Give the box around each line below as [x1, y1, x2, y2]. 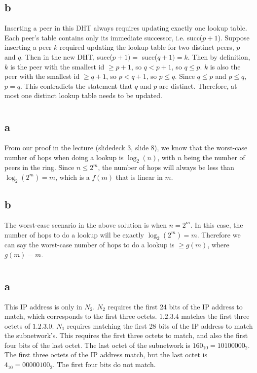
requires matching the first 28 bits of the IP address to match [67, 320, 253, 331]
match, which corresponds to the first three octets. [4, 311, 157, 321]
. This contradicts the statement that [20, 80, 133, 91]
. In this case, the [190, 219, 243, 230]
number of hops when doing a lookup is [4, 152, 124, 162]
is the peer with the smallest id [10, 61, 105, 71]
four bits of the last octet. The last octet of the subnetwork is [4, 339, 190, 350]
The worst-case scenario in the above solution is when [4, 219, 167, 230]
